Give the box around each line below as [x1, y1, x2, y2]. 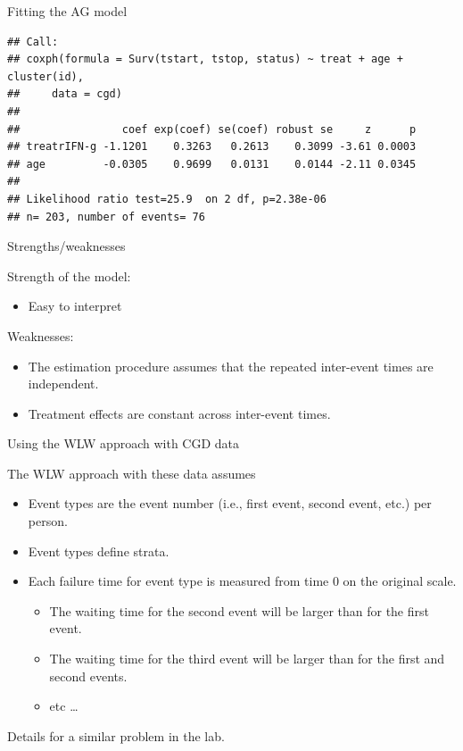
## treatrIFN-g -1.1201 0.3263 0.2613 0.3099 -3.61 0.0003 [7, 140, 417, 154]
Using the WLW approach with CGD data [7, 434, 240, 453]
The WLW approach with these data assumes [7, 463, 256, 482]
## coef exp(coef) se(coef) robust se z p [7, 122, 417, 136]
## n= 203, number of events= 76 [7, 210, 205, 223]
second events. [49, 666, 128, 685]
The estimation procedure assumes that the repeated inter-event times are [28, 356, 434, 375]
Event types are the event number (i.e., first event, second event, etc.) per [28, 494, 432, 513]
